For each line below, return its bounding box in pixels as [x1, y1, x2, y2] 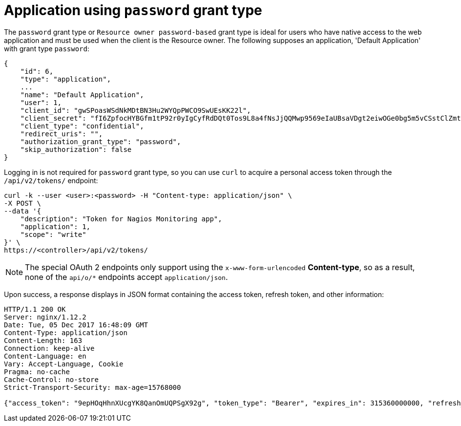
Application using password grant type [4, 2, 262, 19]
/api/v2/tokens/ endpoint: [4, 176, 98, 185]
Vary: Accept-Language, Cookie [4, 360, 124, 368]
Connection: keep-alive [4, 344, 95, 352]
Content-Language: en [4, 352, 86, 360]
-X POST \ [4, 199, 41, 207]
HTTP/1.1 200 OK [4, 305, 66, 313]
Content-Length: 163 [4, 336, 83, 344]
